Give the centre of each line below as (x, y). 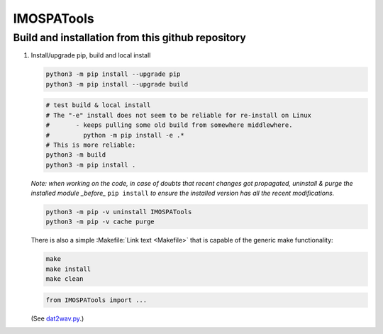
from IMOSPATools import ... (96, 300)
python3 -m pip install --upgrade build (117, 84)
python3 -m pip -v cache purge (100, 222)
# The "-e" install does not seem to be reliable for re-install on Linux (179, 115)
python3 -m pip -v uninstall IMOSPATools (119, 212)
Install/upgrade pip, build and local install (91, 55)
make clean (65, 279)
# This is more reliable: (91, 145)
